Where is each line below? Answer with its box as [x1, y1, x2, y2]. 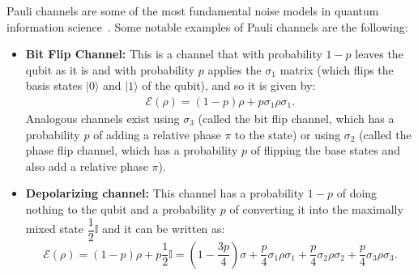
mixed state [25, 220, 84, 237]
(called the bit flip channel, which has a [198, 110, 395, 126]
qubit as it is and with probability [25, 61, 195, 78]
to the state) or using [235, 125, 341, 142]
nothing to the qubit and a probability [25, 200, 217, 217]
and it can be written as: [102, 220, 225, 237]
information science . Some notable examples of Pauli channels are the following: [6, 18, 408, 35]
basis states [25, 77, 83, 94]
